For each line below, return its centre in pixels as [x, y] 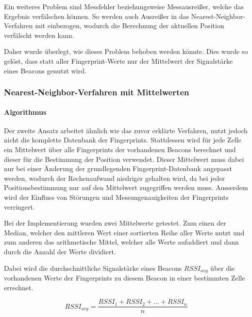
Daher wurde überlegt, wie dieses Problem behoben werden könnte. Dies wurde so [126, 51]
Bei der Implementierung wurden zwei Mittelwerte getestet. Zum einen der [115, 223]
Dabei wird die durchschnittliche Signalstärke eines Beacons [93, 268]
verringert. [19, 206]
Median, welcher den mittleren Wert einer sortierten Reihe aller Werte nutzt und [124, 232]
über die [223, 268]
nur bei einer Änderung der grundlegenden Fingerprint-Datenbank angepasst [118, 168]
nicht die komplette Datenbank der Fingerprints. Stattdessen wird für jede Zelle [123, 140]
